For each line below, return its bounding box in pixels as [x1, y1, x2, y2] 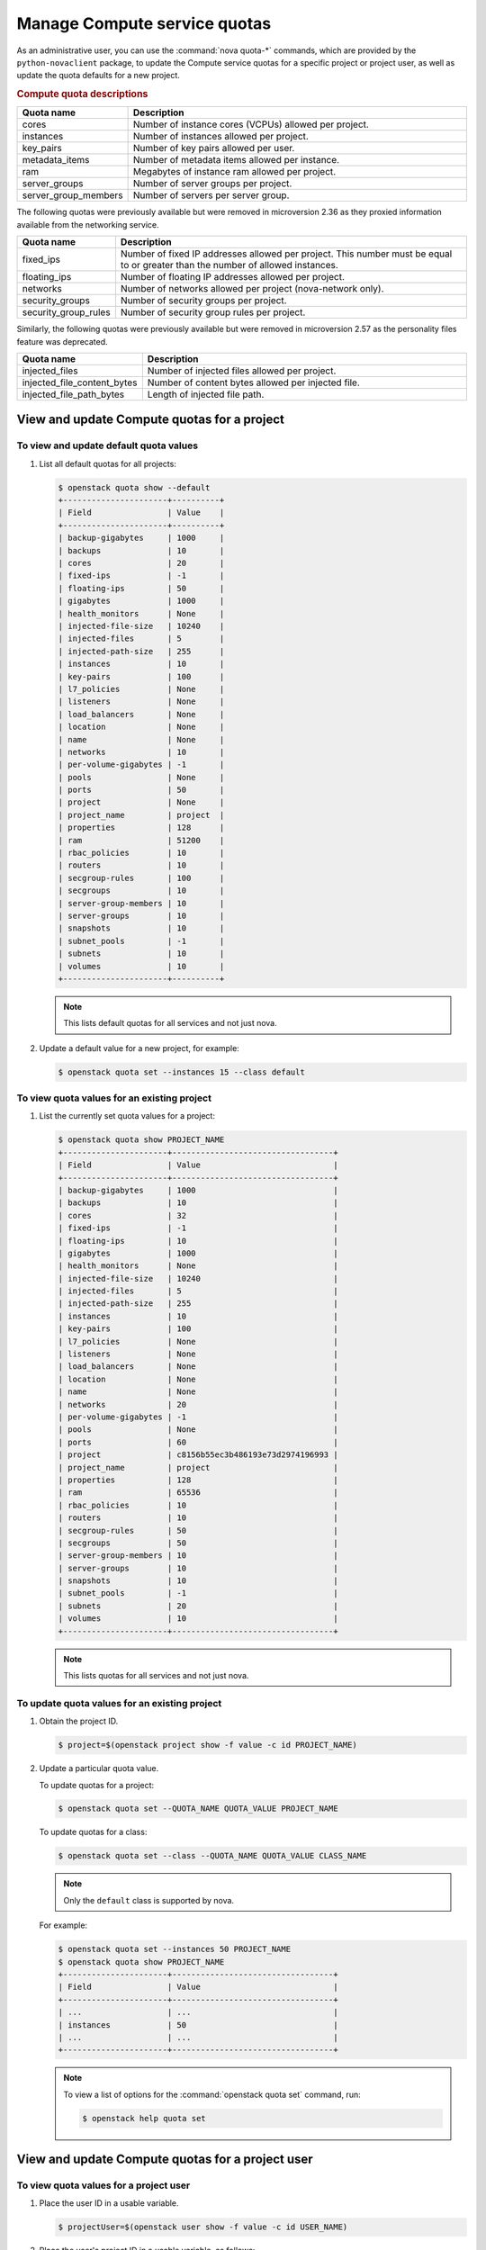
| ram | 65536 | [58, 1488, 338, 1498]
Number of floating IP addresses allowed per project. [120, 271, 346, 283]
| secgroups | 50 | [58, 1537, 338, 1548]
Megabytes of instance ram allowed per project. [132, 166, 337, 178]
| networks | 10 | [58, 747, 225, 757]
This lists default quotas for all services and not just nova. [63, 1018, 278, 1029]
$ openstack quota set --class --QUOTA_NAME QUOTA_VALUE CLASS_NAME [58, 1850, 367, 1861]
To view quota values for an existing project [16, 1092, 211, 1104]
